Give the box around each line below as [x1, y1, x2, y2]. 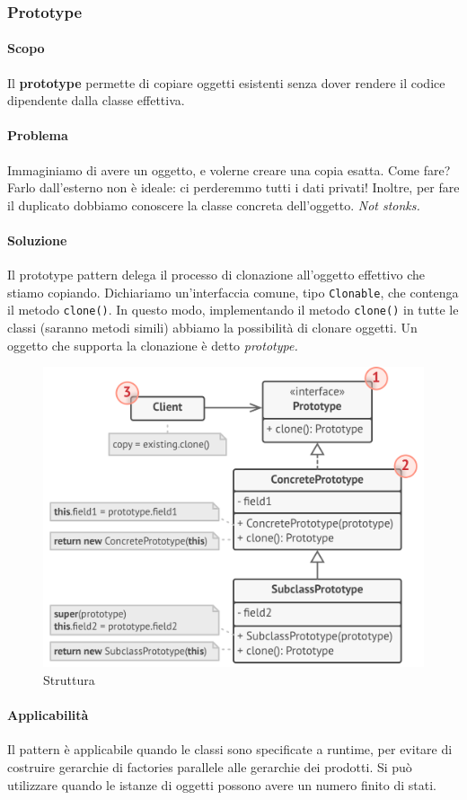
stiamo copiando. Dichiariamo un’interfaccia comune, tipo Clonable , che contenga [7, 282, 459, 301]
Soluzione [7, 231, 67, 249]
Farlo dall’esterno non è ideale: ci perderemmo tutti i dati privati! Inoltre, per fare [7, 178, 460, 197]
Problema [7, 126, 68, 145]
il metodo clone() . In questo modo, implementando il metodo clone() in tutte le [7, 300, 459, 319]
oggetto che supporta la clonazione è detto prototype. [7, 335, 298, 354]
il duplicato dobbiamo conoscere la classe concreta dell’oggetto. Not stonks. [7, 195, 420, 214]
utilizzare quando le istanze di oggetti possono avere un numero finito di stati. [7, 775, 436, 794]
